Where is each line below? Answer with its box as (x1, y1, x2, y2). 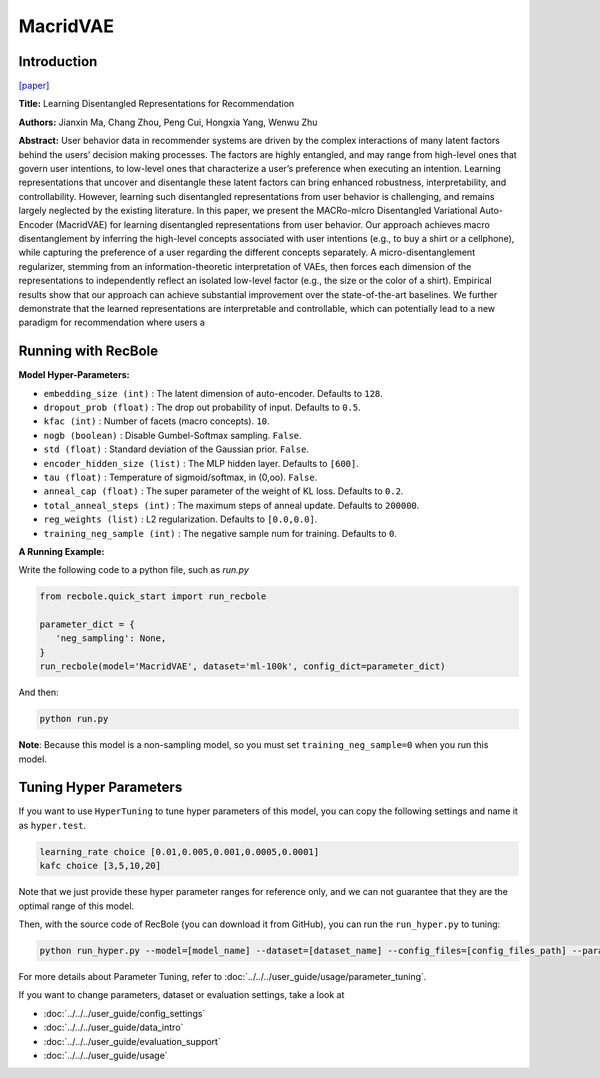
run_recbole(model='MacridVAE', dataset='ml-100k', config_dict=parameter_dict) (39, 661, 446, 672)
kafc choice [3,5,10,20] (39, 860, 162, 872)
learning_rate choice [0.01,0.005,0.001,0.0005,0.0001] (39, 846, 320, 857)
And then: (18, 686, 59, 699)
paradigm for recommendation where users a (18, 316, 205, 329)
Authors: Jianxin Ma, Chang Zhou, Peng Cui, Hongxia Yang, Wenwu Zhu (18, 116, 318, 128)
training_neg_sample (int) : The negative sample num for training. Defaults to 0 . (43, 527, 397, 539)
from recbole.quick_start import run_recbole (39, 591, 267, 602)
